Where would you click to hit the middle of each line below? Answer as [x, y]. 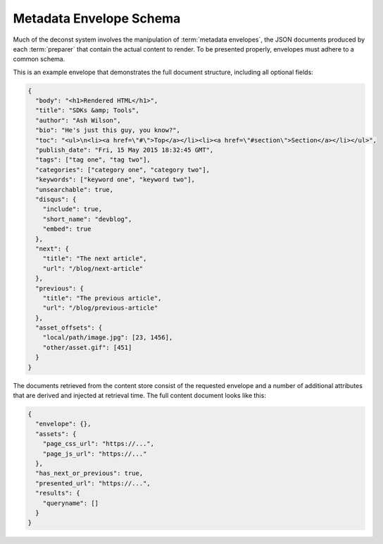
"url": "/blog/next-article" [93, 268]
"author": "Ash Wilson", [78, 120]
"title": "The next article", [95, 259]
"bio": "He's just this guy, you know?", [108, 130]
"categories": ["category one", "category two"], [123, 170]
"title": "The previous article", [102, 298]
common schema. [39, 59]
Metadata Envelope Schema [97, 18]
